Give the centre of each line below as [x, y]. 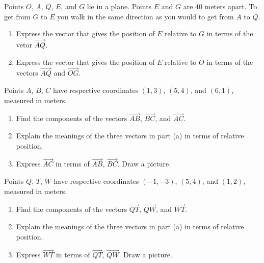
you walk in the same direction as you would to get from [146, 16]
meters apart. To [231, 6]
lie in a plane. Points [119, 6]
